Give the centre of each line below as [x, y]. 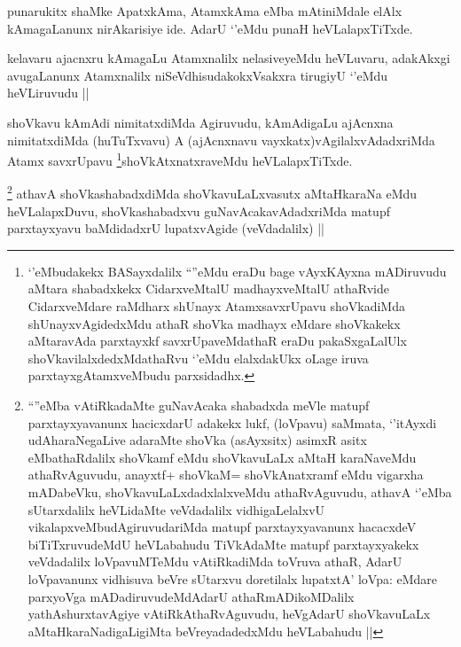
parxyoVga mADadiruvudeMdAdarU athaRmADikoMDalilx [191, 596]
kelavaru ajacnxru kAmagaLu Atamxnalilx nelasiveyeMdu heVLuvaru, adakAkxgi [229, 58]
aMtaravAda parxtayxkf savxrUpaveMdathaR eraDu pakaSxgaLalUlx [217, 341]
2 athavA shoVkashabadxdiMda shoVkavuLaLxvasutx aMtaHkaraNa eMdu [212, 192]
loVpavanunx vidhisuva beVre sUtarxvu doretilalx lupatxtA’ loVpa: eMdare [233, 578]
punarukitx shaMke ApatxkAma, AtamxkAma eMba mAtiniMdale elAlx [205, 11]
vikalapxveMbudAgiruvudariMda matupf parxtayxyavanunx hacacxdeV [222, 527]
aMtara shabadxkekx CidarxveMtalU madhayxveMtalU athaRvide [208, 288]
